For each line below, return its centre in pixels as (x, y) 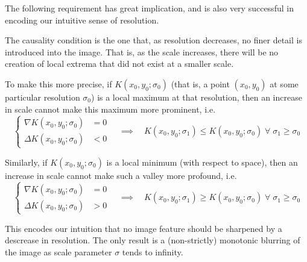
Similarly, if (26, 162)
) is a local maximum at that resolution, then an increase (197, 97)
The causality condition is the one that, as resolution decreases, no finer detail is (153, 40)
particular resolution (43, 97)
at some (284, 83)
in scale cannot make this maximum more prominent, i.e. (110, 109)
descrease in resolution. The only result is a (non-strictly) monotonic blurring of (153, 240)
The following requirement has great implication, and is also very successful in (149, 8)
